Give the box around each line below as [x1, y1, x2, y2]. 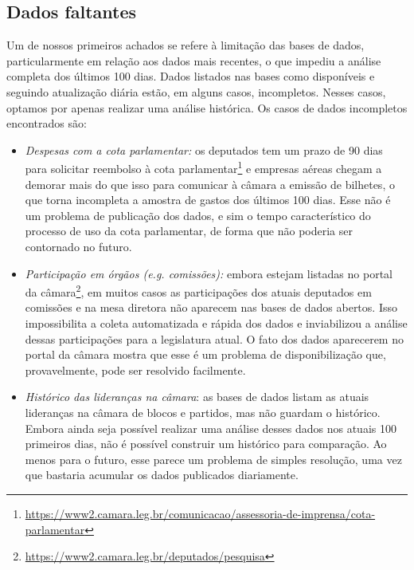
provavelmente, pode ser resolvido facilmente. [25, 361, 246, 378]
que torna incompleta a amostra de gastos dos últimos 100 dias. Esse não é [25, 191, 391, 208]
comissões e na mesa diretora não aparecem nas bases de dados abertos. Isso [25, 299, 397, 316]
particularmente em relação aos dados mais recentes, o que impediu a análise [6, 52, 381, 69]
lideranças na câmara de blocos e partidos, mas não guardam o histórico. [25, 403, 381, 420]
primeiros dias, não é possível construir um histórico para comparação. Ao [25, 435, 387, 452]
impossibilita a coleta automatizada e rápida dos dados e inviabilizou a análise [25, 315, 408, 332]
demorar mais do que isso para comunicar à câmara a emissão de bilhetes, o [25, 175, 395, 192]
